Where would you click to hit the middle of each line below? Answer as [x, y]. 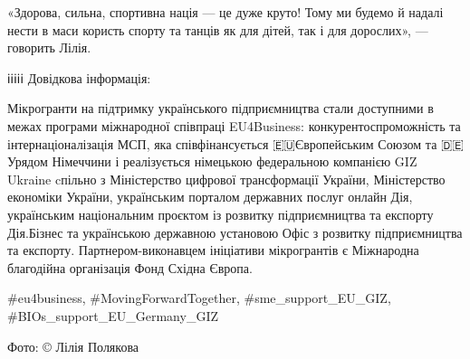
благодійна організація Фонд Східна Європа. [130, 267]
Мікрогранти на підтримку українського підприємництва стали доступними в [221, 108]
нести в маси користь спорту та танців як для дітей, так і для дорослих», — [218, 29]
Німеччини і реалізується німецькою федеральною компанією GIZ [235, 161]
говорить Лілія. [49, 47]
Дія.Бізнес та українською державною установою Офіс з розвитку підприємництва [235, 232]
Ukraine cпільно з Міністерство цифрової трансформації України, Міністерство [226, 179]
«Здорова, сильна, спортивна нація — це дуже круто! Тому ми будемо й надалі [225, 12]
